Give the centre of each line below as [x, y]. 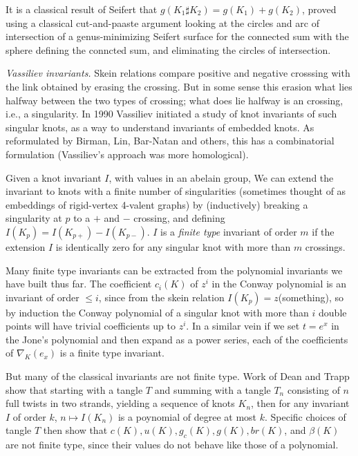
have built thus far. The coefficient [79, 284]
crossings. [325, 246]
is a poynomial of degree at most [187, 416]
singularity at [34, 218]
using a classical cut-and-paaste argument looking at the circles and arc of [162, 22]
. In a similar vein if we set [243, 326]
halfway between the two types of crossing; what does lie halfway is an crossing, [175, 100]
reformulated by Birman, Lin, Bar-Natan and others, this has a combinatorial [170, 141]
